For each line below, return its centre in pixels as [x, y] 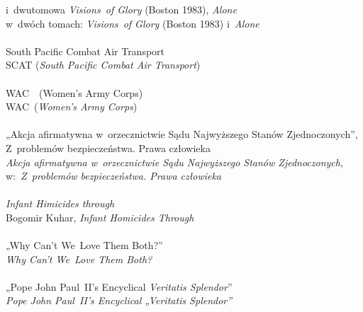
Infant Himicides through [60, 203]
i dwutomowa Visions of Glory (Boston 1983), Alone [121, 9]
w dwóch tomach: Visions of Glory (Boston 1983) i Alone [133, 23]
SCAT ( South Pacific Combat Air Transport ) [103, 65]
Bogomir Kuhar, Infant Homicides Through [100, 217]
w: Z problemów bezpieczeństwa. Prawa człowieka [114, 176]
